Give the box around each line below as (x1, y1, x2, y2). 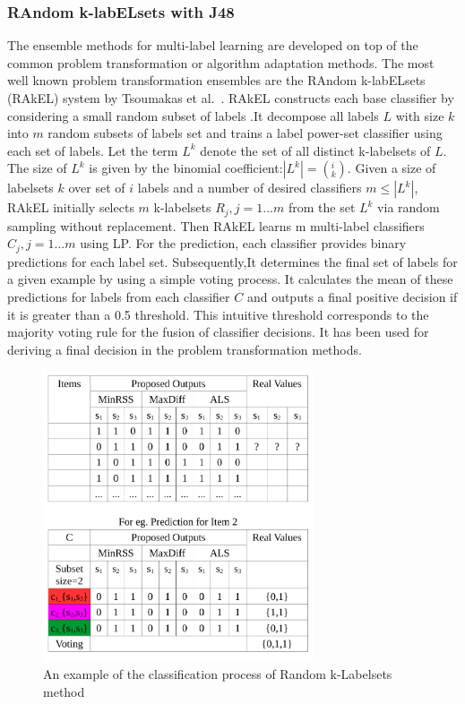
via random (377, 198, 440, 217)
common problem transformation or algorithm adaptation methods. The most (7, 53, 435, 72)
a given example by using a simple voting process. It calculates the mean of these (7, 270, 453, 288)
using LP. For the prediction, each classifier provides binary (80, 234, 407, 253)
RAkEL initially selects (7, 198, 134, 217)
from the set (288, 198, 356, 217)
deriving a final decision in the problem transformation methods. (7, 339, 362, 358)
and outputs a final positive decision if (246, 288, 458, 306)
